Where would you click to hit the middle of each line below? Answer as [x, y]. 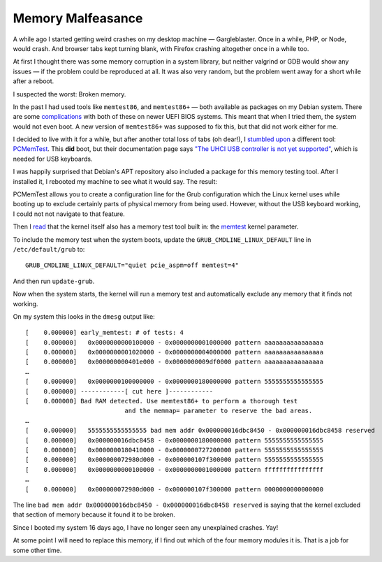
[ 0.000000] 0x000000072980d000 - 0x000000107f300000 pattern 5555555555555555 [175, 460]
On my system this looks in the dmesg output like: [84, 316]
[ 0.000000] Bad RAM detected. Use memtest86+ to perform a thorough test [162, 401]
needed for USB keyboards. [53, 159]
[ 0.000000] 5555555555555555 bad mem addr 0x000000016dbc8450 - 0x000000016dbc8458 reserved [200, 431]
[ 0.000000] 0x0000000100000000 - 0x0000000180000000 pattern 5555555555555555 [175, 382]
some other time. [37, 550]
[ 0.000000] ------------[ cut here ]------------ [119, 391]
